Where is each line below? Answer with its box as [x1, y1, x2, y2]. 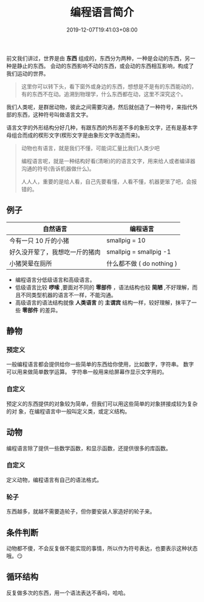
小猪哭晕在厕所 [9, 259, 53, 268]
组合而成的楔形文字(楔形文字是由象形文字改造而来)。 [11, 131, 144, 139]
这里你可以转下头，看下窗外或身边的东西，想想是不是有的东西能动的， [21, 83, 197, 90]
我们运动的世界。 [6, 69, 49, 77]
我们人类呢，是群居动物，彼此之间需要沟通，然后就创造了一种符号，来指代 [6, 103, 192, 110]
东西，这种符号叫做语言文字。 [16, 111, 92, 118]
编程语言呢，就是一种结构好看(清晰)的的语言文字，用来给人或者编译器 [21, 157, 196, 164]
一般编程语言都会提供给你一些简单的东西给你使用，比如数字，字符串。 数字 [6, 360, 194, 368]
